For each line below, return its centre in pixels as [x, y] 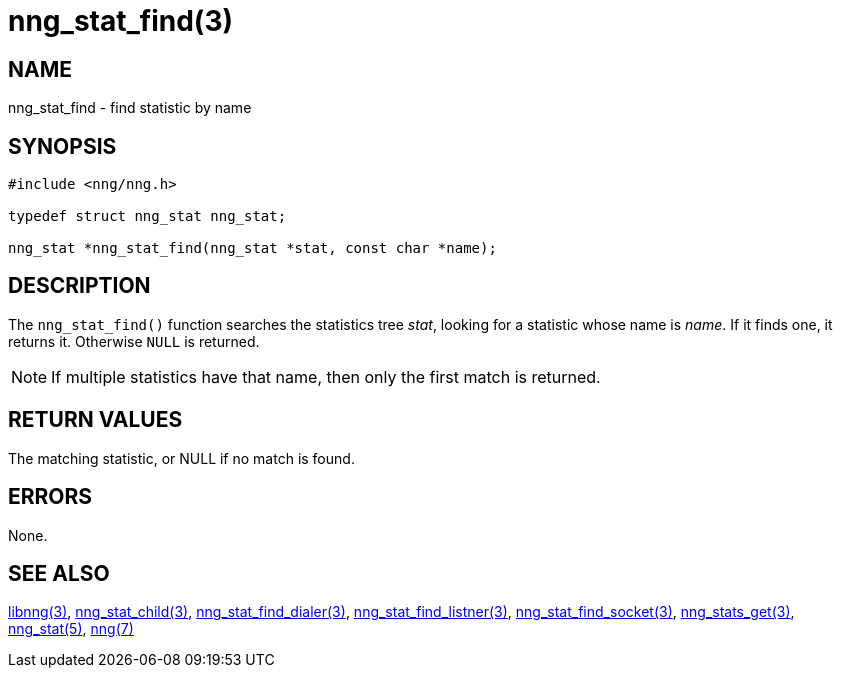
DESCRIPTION [79, 286]
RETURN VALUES [95, 420]
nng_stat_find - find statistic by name [130, 108]
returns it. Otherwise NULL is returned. [134, 341]
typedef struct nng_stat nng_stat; [147, 216]
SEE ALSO [59, 573]
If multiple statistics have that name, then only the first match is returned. [326, 376]
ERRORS [50, 497]
